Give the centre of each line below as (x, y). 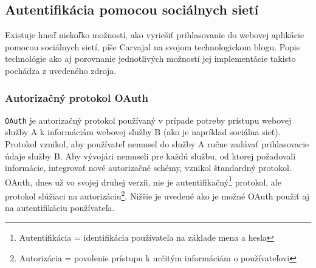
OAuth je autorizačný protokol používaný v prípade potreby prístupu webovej (148, 120)
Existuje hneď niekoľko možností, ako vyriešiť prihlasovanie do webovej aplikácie (155, 35)
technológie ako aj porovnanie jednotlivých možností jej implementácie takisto (150, 59)
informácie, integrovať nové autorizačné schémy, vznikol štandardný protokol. (148, 168)
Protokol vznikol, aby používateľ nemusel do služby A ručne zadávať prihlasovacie (157, 144)
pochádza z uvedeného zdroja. (61, 70)
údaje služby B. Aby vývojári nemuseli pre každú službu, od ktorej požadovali (150, 156)
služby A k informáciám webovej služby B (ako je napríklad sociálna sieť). (143, 132)
